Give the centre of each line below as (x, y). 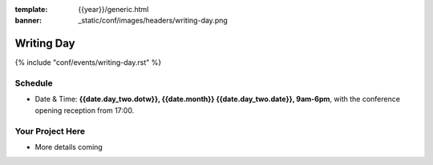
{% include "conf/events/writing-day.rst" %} (88, 62)
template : (31, 9)
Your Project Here (50, 131)
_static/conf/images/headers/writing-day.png (153, 21)
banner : (28, 21)
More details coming (69, 147)
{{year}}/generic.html (113, 9)
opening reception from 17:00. (85, 110)
